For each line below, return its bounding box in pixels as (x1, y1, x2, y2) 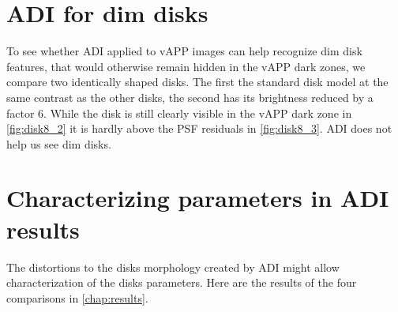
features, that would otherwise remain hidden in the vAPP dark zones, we (6, 58, 366, 74)
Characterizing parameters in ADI (6, 182, 389, 214)
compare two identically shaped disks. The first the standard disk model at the (6, 73, 389, 90)
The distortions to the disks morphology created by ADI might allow (6, 258, 340, 275)
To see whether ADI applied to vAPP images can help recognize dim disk (6, 43, 362, 59)
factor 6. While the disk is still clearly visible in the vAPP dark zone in (6, 104, 352, 121)
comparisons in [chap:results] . (6, 289, 148, 306)
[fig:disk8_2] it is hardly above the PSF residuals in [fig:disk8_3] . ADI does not (6, 120, 392, 137)
